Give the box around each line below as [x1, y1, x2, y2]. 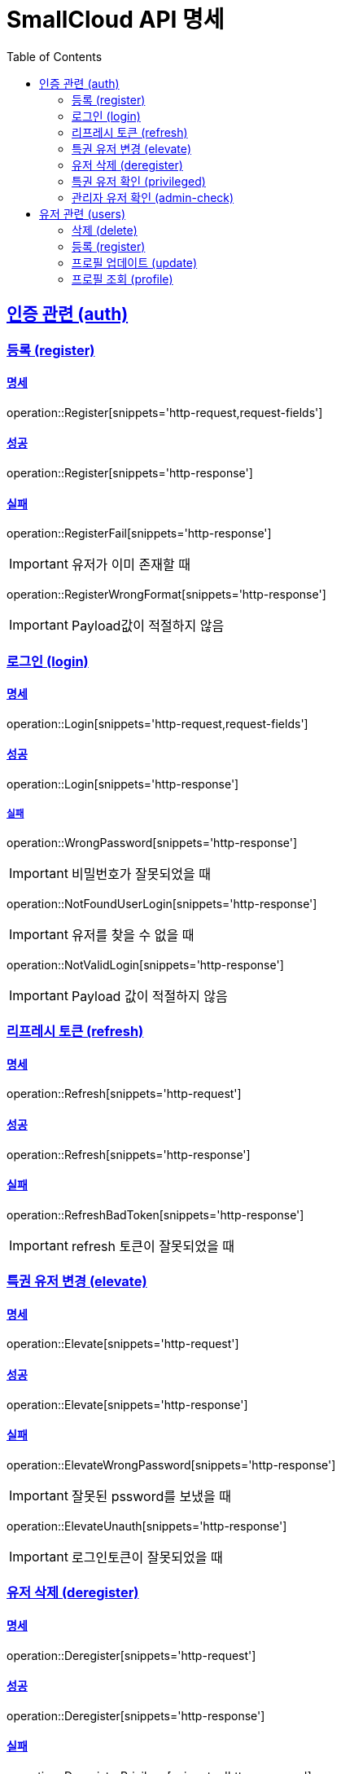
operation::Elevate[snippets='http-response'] [7, 1397, 248, 1412]
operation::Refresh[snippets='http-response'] [7, 1147, 251, 1161]
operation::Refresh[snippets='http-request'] [7, 1087, 242, 1101]
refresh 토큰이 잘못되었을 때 [71, 1237, 234, 1254]
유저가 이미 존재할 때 [71, 556, 190, 573]
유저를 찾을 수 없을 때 [71, 926, 195, 943]
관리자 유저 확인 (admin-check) [72, 190, 234, 204]
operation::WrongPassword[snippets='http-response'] [7, 835, 298, 850]
